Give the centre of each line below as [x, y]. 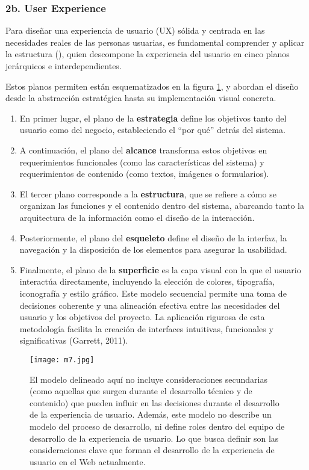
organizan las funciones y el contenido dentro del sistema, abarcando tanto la [162, 206]
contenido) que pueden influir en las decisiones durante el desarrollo [154, 402]
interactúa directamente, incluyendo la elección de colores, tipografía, [147, 281]
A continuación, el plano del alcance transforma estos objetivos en [143, 150]
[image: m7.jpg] [62, 360]
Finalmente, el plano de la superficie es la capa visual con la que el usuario [160, 269]
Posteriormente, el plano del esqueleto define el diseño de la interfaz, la [153, 237]
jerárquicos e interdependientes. [64, 66]
